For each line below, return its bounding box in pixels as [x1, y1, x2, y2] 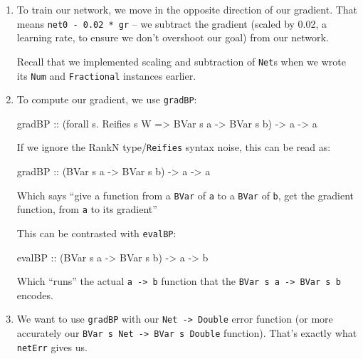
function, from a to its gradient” [16, 202, 157, 217]
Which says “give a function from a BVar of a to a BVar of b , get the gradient [16, 187, 354, 202]
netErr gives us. [16, 339, 88, 354]
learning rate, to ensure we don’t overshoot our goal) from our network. [16, 30, 329, 45]
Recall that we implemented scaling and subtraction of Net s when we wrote [16, 53, 346, 68]
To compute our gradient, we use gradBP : [16, 92, 197, 107]
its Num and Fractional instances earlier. [16, 68, 196, 83]
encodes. [16, 287, 53, 302]
